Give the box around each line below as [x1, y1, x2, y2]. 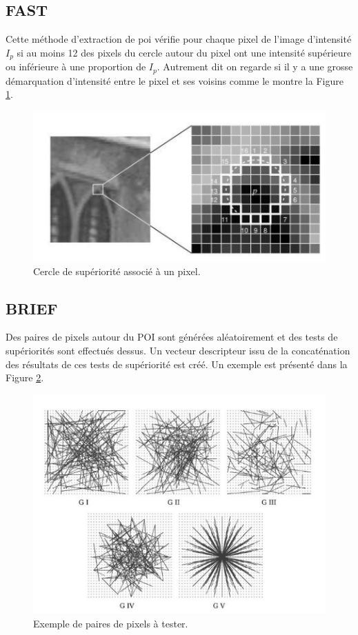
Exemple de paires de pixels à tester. [33, 616, 188, 630]
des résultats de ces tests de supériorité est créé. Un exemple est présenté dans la [6, 356, 348, 371]
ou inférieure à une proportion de [6, 59, 146, 74]
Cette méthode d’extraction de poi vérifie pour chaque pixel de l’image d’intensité [6, 32, 352, 46]
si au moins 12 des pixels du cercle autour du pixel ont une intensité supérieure [17, 45, 352, 59]
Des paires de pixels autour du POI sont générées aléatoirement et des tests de [6, 330, 338, 344]
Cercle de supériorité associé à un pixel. [33, 263, 201, 278]
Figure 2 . [6, 370, 44, 385]
